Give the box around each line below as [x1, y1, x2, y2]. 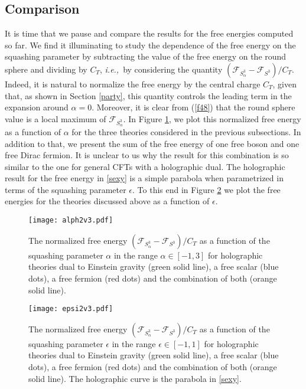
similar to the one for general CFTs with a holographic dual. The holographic [5, 160, 285, 172]
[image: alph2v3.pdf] [28, 216, 113, 225]
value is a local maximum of [5, 112, 106, 125]
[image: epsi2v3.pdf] [28, 305, 113, 313]
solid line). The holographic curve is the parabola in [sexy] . [28, 372, 242, 384]
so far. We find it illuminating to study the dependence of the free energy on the [5, 38, 296, 51]
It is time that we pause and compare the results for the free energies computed [5, 27, 294, 40]
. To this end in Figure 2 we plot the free [132, 183, 281, 195]
